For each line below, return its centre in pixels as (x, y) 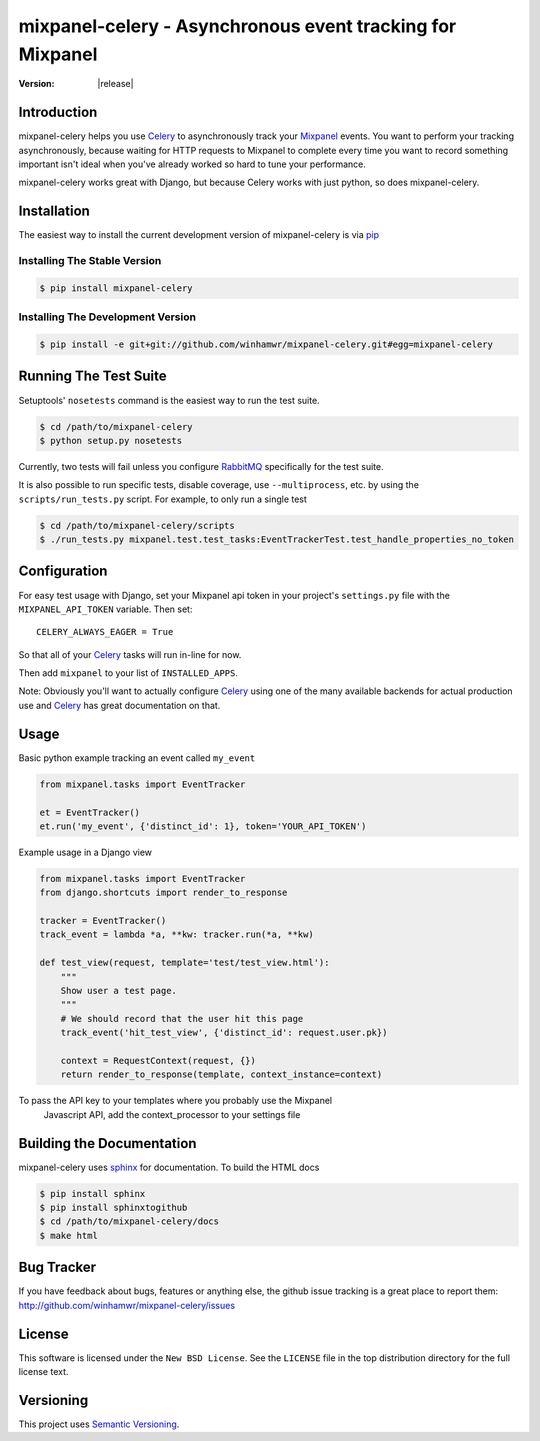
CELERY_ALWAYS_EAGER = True (105, 632)
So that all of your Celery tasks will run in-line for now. (130, 654)
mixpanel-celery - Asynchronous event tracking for (237, 26)
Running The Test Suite (92, 376)
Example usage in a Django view (85, 852)
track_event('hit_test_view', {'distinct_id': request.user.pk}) (224, 1033)
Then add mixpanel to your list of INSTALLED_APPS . (128, 673)
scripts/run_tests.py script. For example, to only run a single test (162, 499)
